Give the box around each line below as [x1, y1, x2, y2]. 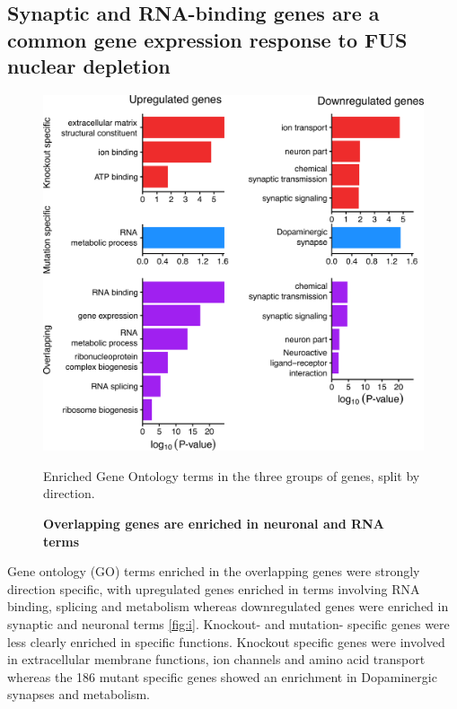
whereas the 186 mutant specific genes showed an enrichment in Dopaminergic [7, 667, 437, 686]
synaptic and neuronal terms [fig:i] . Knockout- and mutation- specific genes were [7, 614, 450, 633]
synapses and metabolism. [7, 685, 150, 704]
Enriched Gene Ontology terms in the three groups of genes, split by [43, 466, 420, 485]
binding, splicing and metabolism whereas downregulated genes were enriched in [7, 597, 449, 616]
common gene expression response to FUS [7, 25, 408, 53]
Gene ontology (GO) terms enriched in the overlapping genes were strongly [7, 562, 420, 581]
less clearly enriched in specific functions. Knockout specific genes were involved [7, 632, 445, 651]
